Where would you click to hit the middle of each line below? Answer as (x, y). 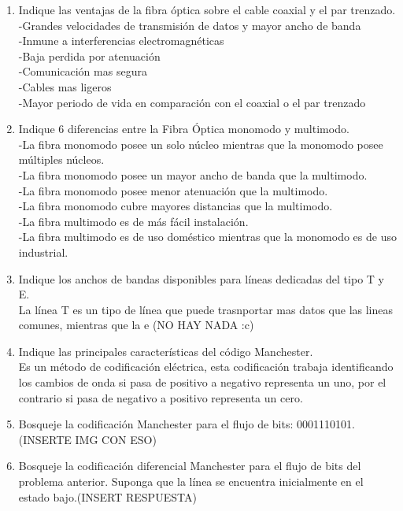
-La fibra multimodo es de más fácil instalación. (133, 221)
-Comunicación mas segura (83, 71)
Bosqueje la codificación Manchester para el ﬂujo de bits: (156, 424)
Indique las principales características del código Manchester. (166, 351)
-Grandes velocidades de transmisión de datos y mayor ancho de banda (190, 25)
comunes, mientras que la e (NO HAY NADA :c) (136, 325)
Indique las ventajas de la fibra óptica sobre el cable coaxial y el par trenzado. (207, 9)
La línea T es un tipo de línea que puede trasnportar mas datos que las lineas (205, 309)
